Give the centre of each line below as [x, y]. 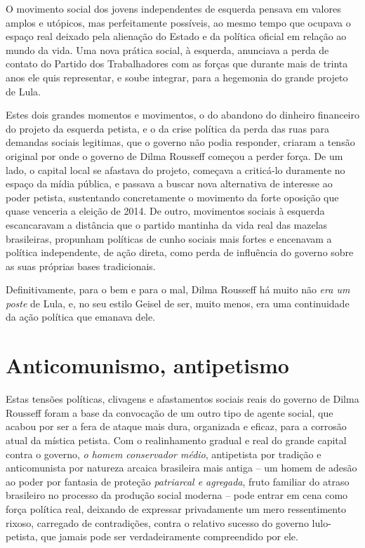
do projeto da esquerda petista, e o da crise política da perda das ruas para [168, 128]
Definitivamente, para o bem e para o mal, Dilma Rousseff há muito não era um [178, 289]
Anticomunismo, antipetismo [147, 365]
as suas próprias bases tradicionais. [81, 266]
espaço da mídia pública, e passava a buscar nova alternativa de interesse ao [169, 183]
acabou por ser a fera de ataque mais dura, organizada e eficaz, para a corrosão [176, 426]
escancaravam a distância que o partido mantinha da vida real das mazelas [167, 224]
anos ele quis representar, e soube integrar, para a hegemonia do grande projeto [177, 77]
